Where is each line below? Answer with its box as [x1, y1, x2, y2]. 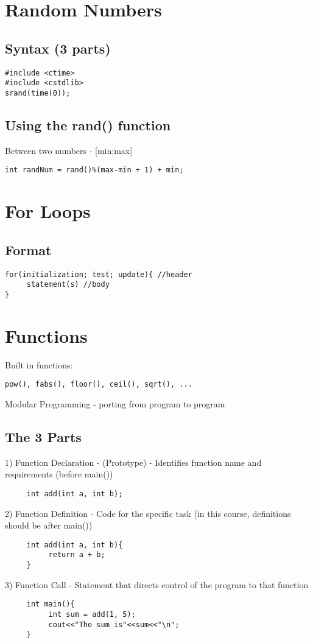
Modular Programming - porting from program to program [5, 397, 225, 410]
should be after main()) [5, 519, 93, 532]
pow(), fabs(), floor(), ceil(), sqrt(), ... [5, 380, 192, 389]
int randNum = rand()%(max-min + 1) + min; [5, 166, 184, 175]
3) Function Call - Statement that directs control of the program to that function [5, 578, 309, 591]
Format [5, 240, 52, 259]
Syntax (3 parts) [5, 38, 111, 57]
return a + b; [48, 550, 105, 560]
